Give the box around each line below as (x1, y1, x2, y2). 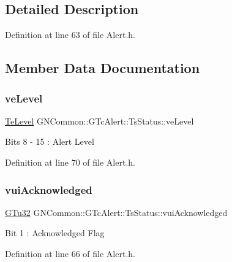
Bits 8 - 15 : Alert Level (5, 135, 94, 148)
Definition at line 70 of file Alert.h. (5, 155, 135, 168)
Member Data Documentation (5, 58, 200, 77)
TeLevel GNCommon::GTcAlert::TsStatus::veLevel (5, 114, 194, 127)
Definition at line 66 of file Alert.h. (5, 247, 135, 260)
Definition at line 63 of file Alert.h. (5, 28, 135, 41)
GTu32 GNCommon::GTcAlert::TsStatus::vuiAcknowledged (5, 206, 228, 218)
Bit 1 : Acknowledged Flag (5, 226, 105, 239)
